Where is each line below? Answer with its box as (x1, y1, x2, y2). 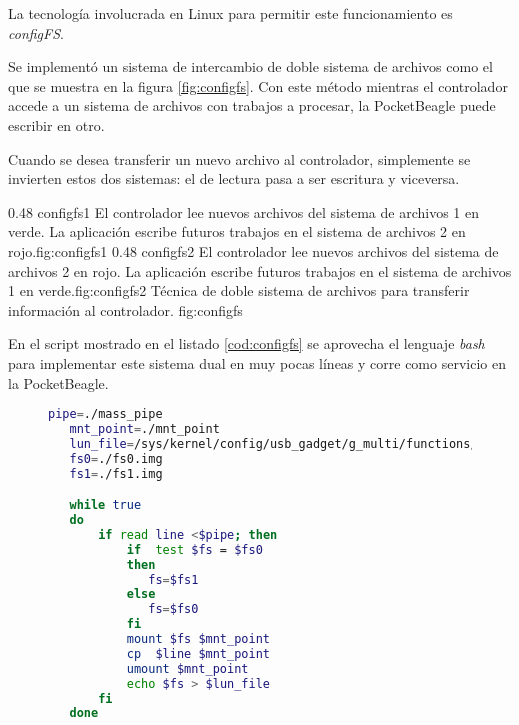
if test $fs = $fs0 (126, 542, 263, 557)
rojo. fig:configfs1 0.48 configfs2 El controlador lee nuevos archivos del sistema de (8, 240, 499, 261)
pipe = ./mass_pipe (48, 407, 163, 422)
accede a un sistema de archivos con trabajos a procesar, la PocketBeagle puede (8, 95, 496, 116)
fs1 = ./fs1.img (69, 466, 163, 481)
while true (69, 498, 142, 513)
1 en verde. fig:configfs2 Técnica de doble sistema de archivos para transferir (8, 280, 470, 301)
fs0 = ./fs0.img (69, 451, 163, 466)
